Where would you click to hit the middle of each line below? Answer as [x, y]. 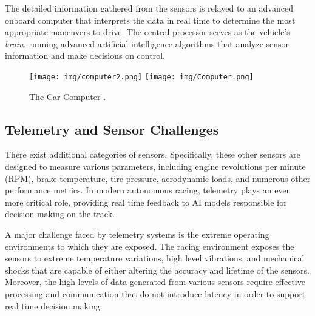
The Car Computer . [68, 96]
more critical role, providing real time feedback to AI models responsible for [146, 202]
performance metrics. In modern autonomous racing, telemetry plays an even [148, 190]
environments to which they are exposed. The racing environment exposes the [150, 246]
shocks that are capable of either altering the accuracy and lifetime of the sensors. [157, 270]
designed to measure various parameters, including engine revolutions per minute [155, 166]
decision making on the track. [60, 214]
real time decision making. [54, 305]
